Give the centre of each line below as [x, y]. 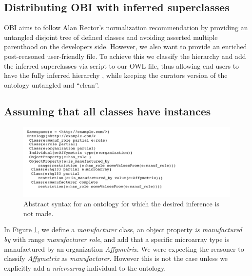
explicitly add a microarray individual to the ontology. [85, 267]
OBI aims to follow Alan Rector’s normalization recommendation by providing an [126, 28]
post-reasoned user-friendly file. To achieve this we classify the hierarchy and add [125, 56]
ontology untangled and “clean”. [52, 84]
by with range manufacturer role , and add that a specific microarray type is [117, 239]
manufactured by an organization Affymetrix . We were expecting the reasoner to [124, 248]
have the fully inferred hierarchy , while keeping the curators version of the [116, 75]
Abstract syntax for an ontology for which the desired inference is [121, 204]
